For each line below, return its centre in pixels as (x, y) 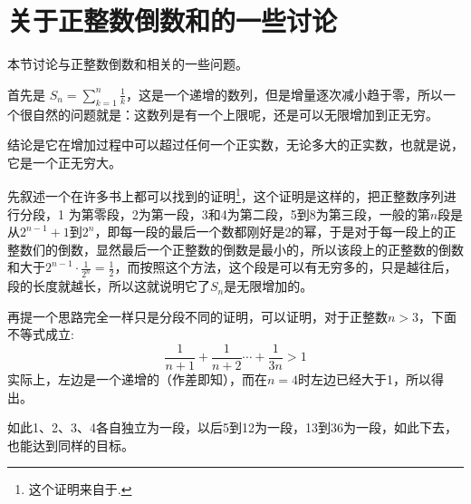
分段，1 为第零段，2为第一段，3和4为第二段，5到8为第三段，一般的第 (225, 213)
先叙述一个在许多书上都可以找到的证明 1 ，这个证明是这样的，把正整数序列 (226, 194)
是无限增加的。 (269, 286)
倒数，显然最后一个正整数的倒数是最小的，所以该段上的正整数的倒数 (260, 249)
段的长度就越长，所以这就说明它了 (109, 286)
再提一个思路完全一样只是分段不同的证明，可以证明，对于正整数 (197, 316)
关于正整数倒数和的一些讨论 (173, 20)
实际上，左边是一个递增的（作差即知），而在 (137, 379)
